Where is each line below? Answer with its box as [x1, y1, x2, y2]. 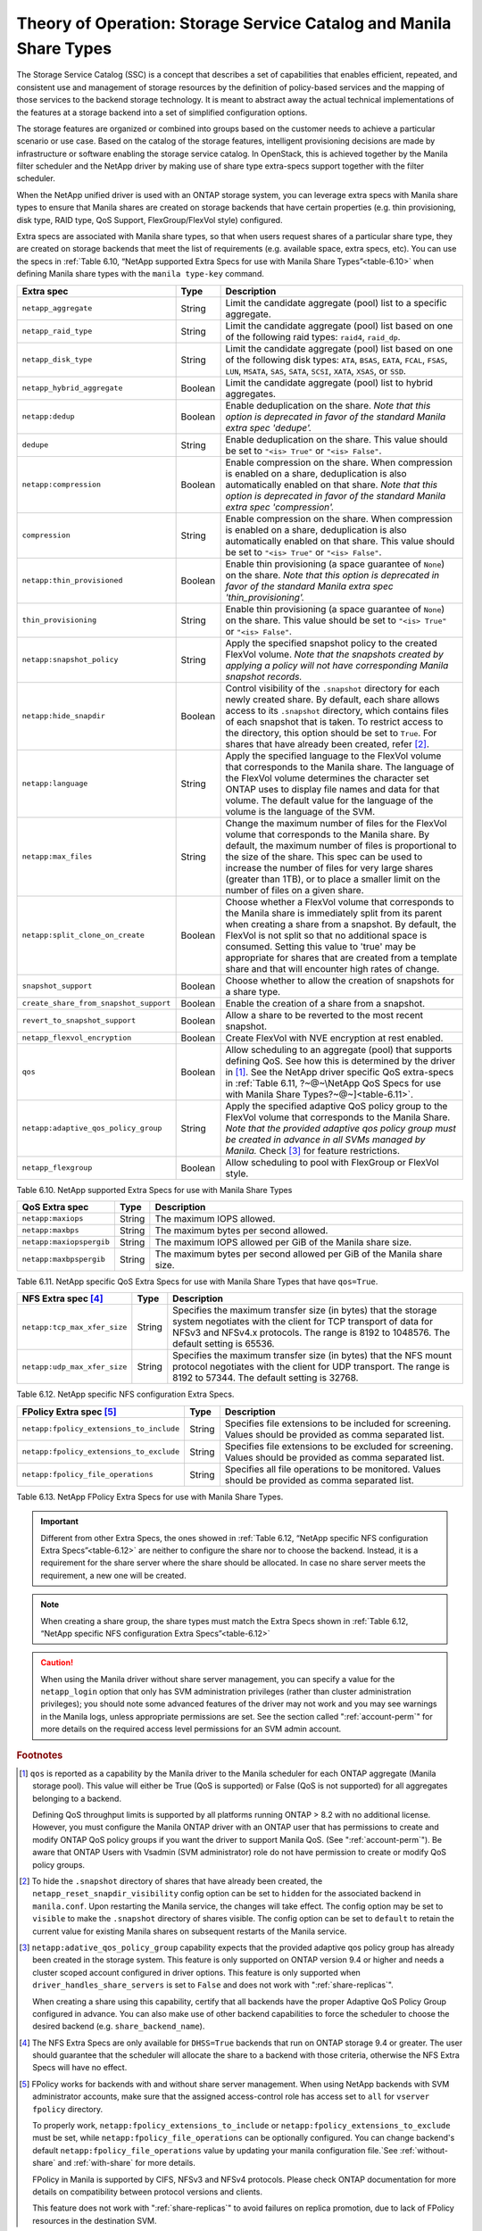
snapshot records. [225, 670, 303, 683]
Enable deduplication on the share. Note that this [225, 399, 431, 411]
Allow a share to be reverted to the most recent [225, 1008, 424, 1021]
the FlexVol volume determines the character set [225, 772, 430, 784]
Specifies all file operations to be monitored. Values [224, 1463, 442, 1475]
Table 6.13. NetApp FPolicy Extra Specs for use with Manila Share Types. [16, 1491, 284, 1502]
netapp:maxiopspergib [21, 1237, 111, 1247]
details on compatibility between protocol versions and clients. [32, 2186, 263, 2197]
